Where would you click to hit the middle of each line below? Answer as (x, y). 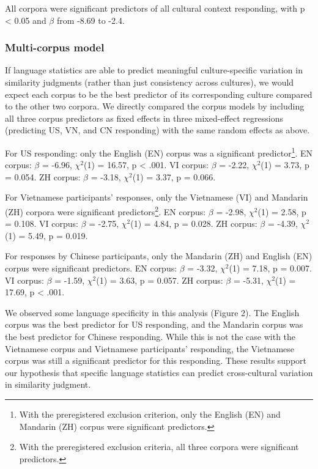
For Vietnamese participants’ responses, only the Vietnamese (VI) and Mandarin (157, 197)
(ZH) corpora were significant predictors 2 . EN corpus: (105, 211)
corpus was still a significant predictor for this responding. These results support (156, 360)
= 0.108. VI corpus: (42, 223)
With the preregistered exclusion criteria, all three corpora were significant (159, 447)
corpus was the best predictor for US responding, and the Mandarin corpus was (154, 324)
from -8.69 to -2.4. (91, 20)
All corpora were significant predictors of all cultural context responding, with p (155, 8)
